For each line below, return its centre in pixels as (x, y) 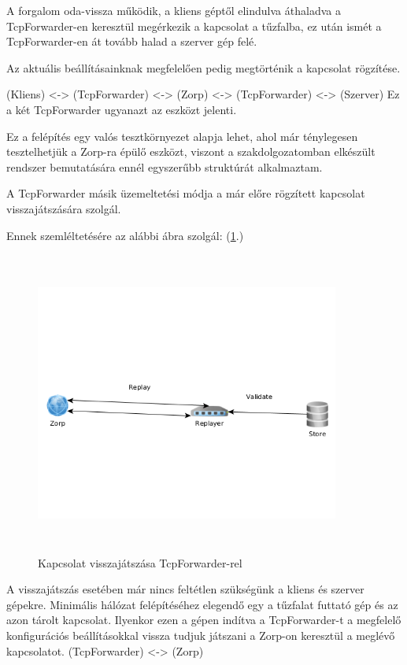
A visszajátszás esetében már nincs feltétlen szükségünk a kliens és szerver (185, 589)
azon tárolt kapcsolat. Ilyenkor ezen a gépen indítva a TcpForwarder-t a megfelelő (204, 620)
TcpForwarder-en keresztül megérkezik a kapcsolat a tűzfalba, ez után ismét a (194, 26)
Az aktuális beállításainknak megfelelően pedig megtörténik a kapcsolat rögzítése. (203, 67)
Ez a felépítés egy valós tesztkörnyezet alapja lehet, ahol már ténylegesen (182, 136)
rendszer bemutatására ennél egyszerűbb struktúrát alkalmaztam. (165, 166)
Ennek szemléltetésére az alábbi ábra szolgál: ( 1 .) (125, 235)
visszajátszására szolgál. (64, 208)
